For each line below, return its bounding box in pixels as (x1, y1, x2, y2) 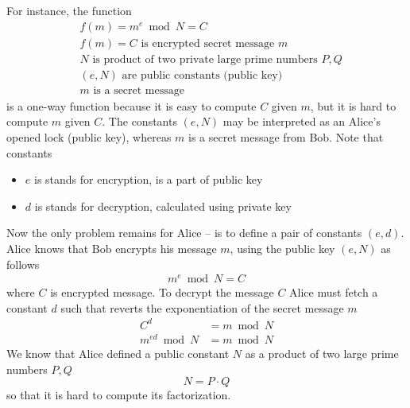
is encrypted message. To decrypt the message (50, 284, 274, 301)
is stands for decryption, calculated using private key (34, 197, 292, 214)
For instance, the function (6, 2, 132, 18)
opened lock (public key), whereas (6, 128, 172, 145)
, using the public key (230, 239, 335, 256)
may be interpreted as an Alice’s (222, 113, 381, 130)
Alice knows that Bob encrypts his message (6, 239, 217, 256)
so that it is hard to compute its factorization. (6, 387, 231, 403)
